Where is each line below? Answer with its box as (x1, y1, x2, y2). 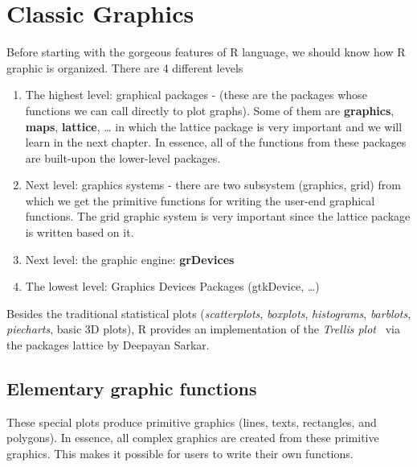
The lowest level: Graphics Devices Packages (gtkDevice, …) (25, 278, 320, 295)
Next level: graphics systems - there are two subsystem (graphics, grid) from (25, 176, 401, 193)
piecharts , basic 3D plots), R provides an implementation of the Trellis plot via (6, 320, 400, 337)
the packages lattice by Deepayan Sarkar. (6, 337, 210, 353)
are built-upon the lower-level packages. (25, 149, 221, 166)
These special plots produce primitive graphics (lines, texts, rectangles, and (6, 413, 377, 430)
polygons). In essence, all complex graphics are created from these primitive (6, 429, 379, 446)
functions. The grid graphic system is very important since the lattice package (25, 208, 411, 225)
